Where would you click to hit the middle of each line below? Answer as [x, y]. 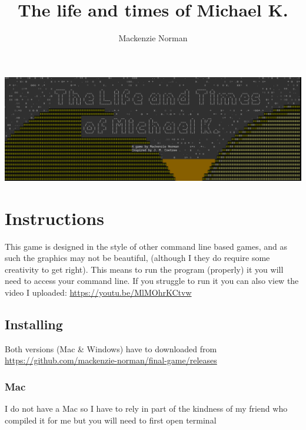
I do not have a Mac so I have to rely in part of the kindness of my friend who [146, 408]
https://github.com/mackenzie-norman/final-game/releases [111, 360]
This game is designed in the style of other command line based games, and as [146, 246]
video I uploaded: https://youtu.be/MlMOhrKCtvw [98, 292]
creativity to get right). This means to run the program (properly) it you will [144, 269]
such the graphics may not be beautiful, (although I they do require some [137, 258]
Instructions [54, 218]
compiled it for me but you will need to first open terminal [111, 420]
